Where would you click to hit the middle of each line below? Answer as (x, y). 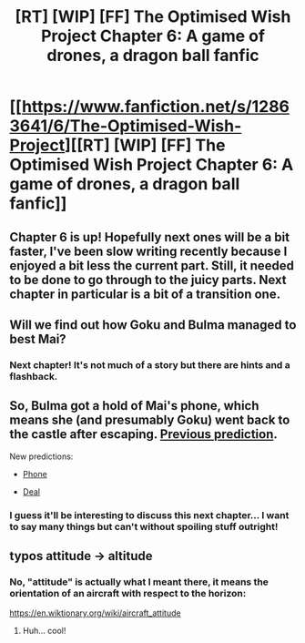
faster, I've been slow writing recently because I (148, 251)
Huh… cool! (44, 631)
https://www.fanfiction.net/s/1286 (155, 107)
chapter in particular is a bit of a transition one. (145, 294)
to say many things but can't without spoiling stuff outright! (144, 526)
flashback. (34, 376)
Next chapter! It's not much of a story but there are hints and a (150, 364)
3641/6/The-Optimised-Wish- (126, 126)
